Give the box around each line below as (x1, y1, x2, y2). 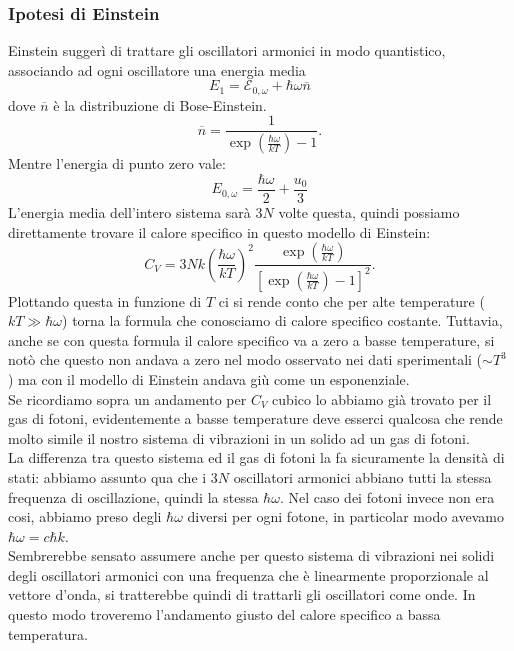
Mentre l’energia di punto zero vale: (8, 153, 226, 174)
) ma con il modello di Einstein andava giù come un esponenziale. (8, 368, 410, 389)
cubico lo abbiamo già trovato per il (272, 388, 492, 409)
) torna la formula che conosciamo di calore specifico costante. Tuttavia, (62, 310, 503, 331)
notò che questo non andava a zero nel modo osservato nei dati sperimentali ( (8, 349, 483, 370)
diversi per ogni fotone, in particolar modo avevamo (187, 506, 504, 527)
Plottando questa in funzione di (8, 290, 202, 311)
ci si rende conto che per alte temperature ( (218, 290, 485, 311)
